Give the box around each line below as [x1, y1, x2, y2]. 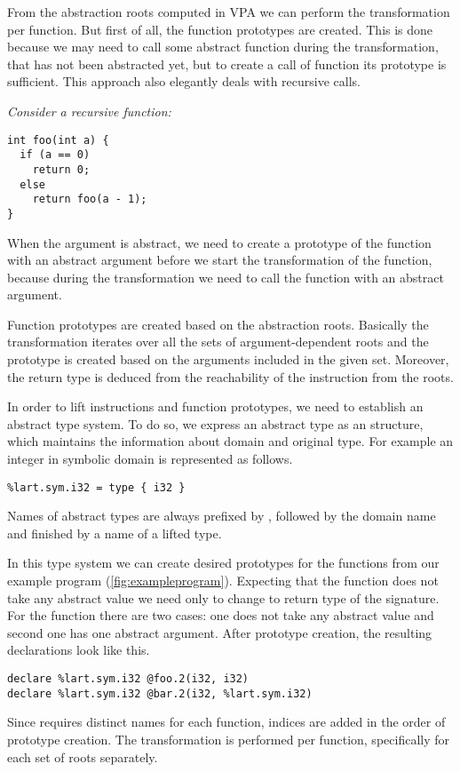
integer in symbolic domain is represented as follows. [7, 450, 293, 468]
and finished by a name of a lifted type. [7, 523, 222, 542]
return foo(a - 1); [32, 193, 147, 206]
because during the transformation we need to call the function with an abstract [7, 267, 444, 286]
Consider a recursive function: [7, 101, 171, 120]
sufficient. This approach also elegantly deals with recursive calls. [7, 72, 361, 91]
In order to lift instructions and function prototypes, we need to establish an [7, 397, 424, 416]
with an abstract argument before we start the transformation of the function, [7, 251, 432, 269]
